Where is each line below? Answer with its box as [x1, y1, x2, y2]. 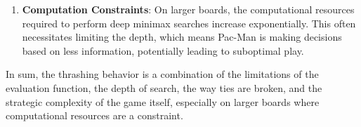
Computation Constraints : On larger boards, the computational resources [22, 2, 355, 16]
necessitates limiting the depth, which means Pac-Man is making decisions [22, 29, 342, 44]
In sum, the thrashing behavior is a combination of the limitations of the [6, 67, 319, 81]
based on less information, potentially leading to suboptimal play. [22, 43, 304, 58]
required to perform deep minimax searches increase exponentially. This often [22, 15, 356, 30]
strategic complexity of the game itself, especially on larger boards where [6, 94, 320, 109]
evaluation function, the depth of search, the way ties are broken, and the [6, 80, 322, 95]
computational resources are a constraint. [6, 108, 183, 123]
